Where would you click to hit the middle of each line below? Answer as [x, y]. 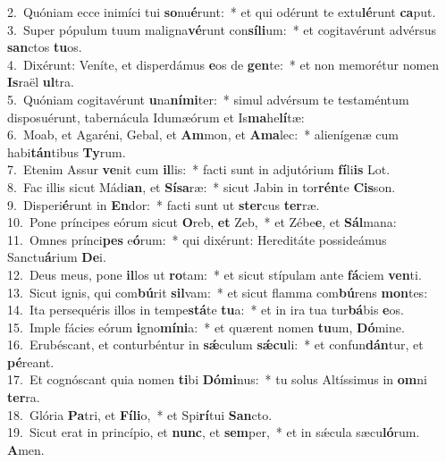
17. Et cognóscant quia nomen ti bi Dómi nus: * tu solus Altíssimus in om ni [217, 379]
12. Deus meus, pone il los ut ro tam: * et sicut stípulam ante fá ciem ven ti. [215, 274]
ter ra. [24, 397]
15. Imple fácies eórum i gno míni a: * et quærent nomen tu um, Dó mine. [206, 327]
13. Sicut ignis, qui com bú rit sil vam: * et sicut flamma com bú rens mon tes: [218, 292]
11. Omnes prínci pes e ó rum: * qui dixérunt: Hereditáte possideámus [197, 239]
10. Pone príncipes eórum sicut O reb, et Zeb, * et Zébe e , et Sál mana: [202, 222]
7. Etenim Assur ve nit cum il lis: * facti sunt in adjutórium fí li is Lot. [199, 169]
